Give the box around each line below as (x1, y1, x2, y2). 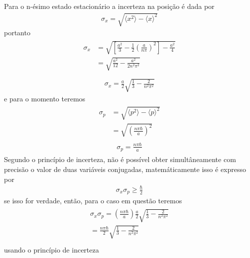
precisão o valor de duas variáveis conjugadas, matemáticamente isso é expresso (4, 164, 247, 174)
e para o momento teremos (4, 93, 86, 103)
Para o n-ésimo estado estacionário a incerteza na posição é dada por (4, 1, 215, 11)
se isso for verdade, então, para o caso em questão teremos (4, 195, 182, 206)
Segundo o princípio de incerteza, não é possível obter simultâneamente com (4, 154, 236, 165)
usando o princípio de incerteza (4, 244, 99, 255)
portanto (4, 27, 30, 38)
